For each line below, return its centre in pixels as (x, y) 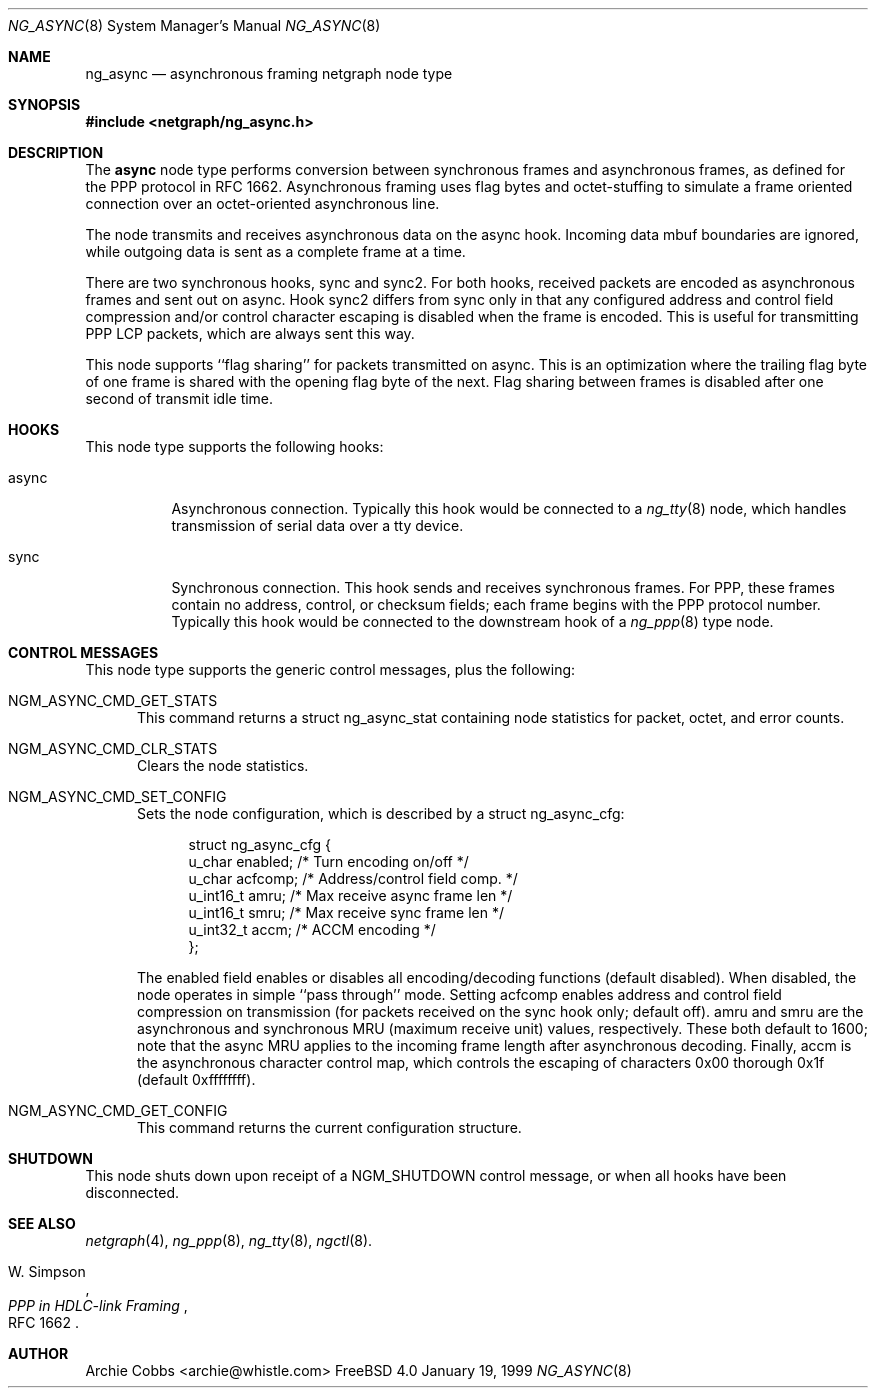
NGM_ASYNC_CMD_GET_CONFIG (118, 1110)
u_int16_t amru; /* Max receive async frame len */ (350, 895)
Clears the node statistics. (223, 765)
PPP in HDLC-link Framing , (98, 1305)
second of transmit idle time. (179, 398)
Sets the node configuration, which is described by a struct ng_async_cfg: (381, 813)
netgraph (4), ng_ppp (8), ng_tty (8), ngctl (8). (229, 1240)
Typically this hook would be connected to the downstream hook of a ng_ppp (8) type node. (472, 621)
